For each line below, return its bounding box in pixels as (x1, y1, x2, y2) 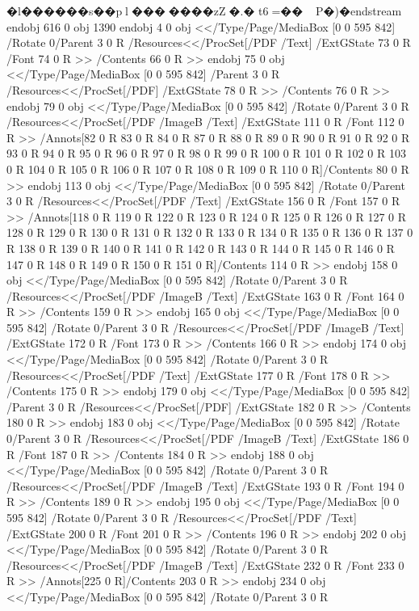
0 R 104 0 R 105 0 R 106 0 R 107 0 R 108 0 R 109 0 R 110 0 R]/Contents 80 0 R (6, 160, 409, 177)
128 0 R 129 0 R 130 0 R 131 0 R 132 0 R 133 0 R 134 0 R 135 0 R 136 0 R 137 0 (6, 224, 413, 241)
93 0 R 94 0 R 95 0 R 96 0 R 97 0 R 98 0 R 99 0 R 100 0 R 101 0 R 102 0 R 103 (6, 145, 406, 162)
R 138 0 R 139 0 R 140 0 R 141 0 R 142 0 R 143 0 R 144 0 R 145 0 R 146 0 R (6, 239, 395, 256)
